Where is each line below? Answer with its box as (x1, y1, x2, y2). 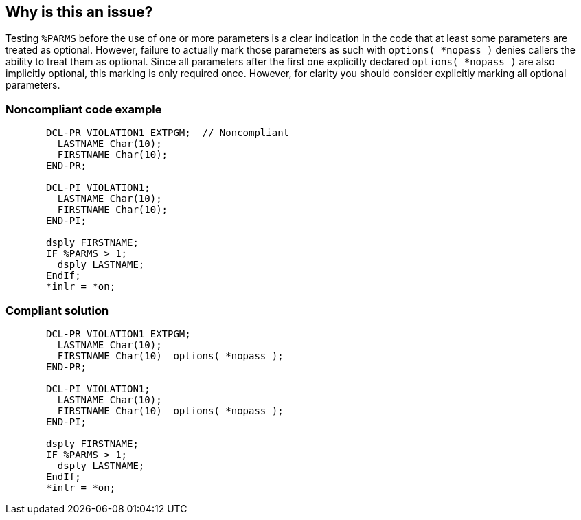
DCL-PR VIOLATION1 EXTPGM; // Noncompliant (46, 127, 290, 139)
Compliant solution (5, 303, 109, 317)
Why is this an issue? (5, 3, 153, 21)
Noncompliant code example (5, 102, 162, 116)
